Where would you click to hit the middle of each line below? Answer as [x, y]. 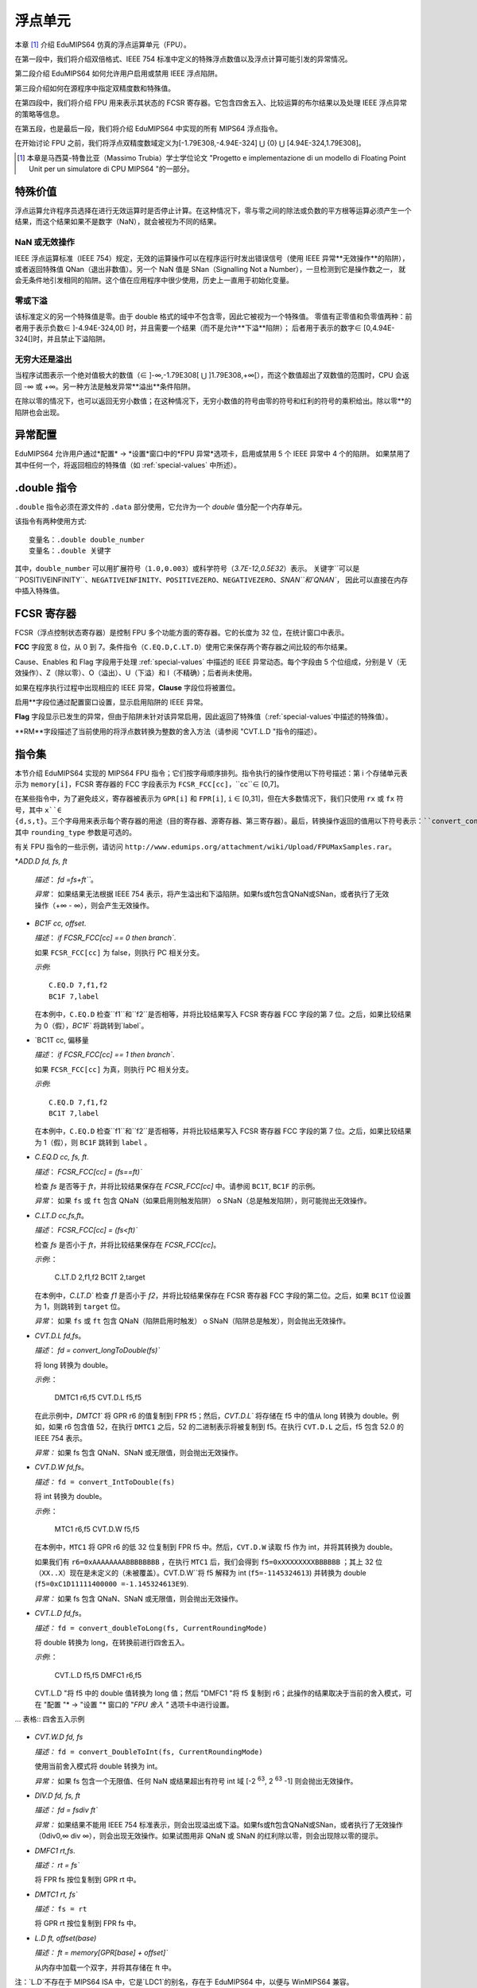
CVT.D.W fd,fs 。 [62, 1467]
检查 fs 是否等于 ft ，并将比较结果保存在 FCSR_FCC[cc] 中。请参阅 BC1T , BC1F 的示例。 [177, 1186]
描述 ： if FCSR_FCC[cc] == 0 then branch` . [105, 938]
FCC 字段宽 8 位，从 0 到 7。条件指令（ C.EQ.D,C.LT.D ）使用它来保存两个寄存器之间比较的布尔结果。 [183, 647]
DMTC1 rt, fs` [56, 1894]
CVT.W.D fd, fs [59, 1737]
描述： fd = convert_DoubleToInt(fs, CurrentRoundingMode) [149, 1751]
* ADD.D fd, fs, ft [41, 861]
